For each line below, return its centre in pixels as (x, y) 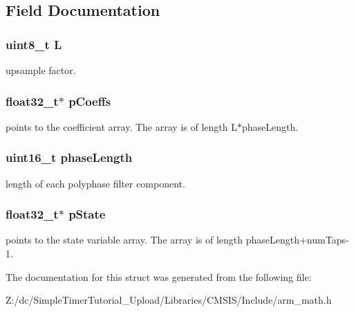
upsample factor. (41, 70)
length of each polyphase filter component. (95, 183)
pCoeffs (90, 101)
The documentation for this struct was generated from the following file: (159, 276)
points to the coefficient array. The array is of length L (121, 126)
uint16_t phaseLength (69, 157)
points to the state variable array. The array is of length (124, 240)
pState (87, 214)
